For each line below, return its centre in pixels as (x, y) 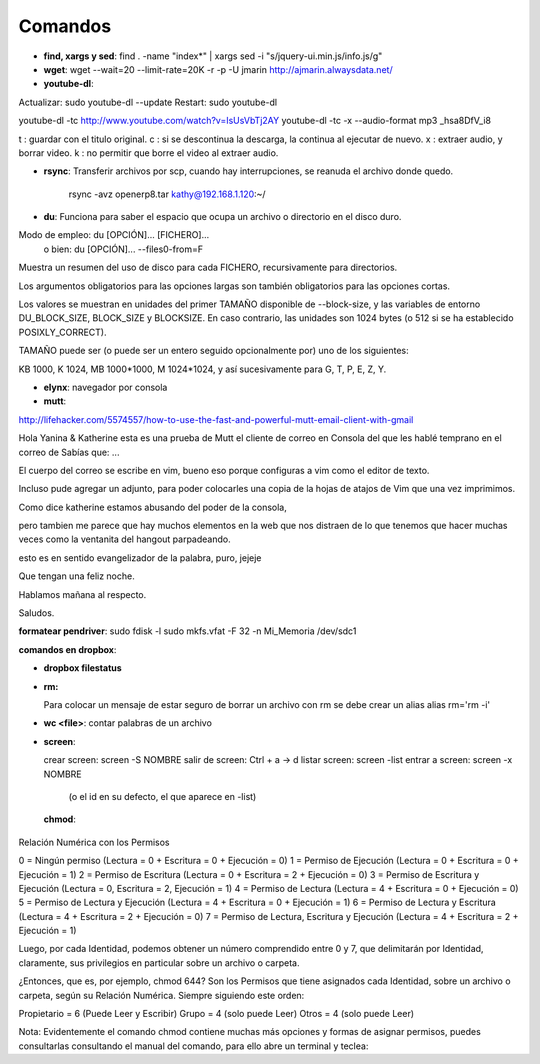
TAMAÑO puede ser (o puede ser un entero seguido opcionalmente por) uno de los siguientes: (213, 351)
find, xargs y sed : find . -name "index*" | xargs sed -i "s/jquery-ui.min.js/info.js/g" (213, 56)
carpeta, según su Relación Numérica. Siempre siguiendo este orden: (161, 995)
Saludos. (36, 613)
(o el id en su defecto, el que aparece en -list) (162, 796)
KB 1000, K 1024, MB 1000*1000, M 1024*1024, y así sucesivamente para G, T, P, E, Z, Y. (202, 369)
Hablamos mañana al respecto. (82, 594)
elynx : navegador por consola (105, 387)
